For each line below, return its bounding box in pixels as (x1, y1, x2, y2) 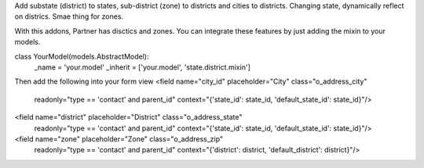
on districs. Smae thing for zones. (14, 12, 124, 21)
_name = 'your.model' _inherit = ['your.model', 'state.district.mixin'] (34, 63, 250, 72)
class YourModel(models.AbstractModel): (14, 52, 149, 61)
